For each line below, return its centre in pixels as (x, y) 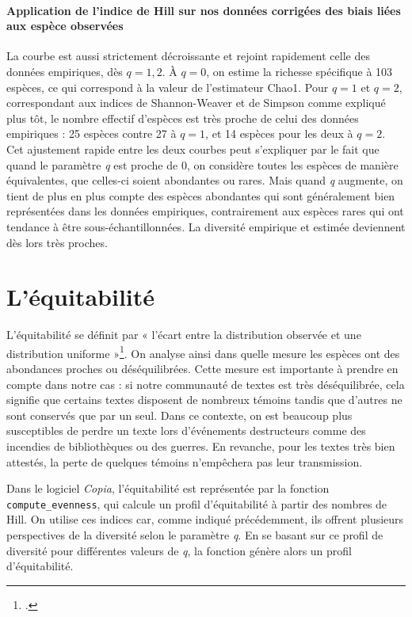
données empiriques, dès (65, 71)
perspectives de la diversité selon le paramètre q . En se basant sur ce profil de (195, 535)
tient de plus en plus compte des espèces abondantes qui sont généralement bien (201, 195)
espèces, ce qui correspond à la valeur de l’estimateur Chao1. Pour (168, 87)
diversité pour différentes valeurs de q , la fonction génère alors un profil (179, 550)
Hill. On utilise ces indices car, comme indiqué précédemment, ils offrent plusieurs (205, 519)
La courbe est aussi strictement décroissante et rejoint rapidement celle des (188, 56)
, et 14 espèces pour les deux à (279, 133)
